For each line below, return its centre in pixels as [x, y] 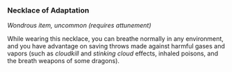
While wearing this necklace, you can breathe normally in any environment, [115, 39]
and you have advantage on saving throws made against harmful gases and [116, 46]
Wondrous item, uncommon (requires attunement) [79, 26]
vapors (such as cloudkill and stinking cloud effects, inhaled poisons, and [113, 53]
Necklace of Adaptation [48, 10]
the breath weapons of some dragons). [64, 61]
